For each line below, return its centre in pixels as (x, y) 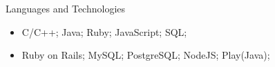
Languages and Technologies (66, 8)
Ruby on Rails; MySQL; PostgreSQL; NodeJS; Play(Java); (146, 55)
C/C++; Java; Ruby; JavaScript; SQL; (104, 31)
